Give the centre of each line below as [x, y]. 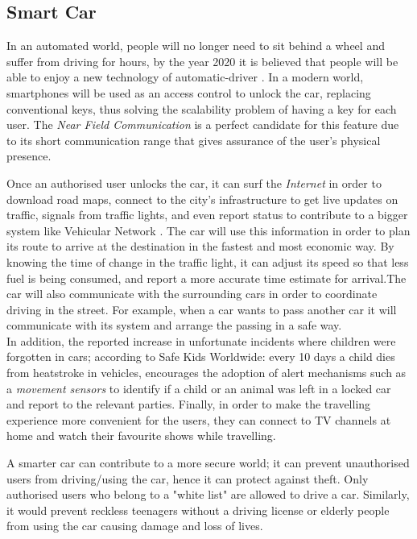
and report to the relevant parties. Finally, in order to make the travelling [189, 404]
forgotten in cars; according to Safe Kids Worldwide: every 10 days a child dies [201, 357]
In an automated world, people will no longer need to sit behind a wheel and [196, 46]
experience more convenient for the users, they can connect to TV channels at [199, 419]
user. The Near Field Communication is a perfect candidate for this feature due [203, 124]
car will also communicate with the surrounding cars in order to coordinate [192, 294]
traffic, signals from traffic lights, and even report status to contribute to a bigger [207, 215]
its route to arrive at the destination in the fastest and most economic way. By [200, 246]
